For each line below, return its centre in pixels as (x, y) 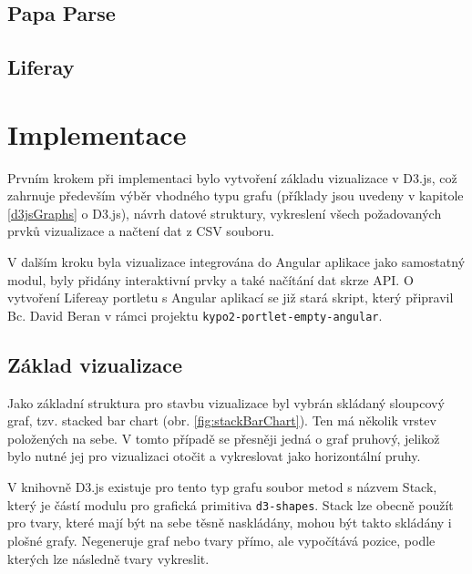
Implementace (97, 133)
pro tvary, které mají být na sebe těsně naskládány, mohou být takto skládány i (230, 523)
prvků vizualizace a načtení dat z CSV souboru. (141, 231)
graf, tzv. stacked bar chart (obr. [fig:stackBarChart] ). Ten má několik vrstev (222, 420)
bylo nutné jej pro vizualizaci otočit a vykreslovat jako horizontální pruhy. (214, 456)
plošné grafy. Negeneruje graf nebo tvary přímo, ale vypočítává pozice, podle (221, 540)
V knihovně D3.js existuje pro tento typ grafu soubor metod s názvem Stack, (222, 487)
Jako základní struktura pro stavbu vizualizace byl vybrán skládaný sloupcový (226, 402)
